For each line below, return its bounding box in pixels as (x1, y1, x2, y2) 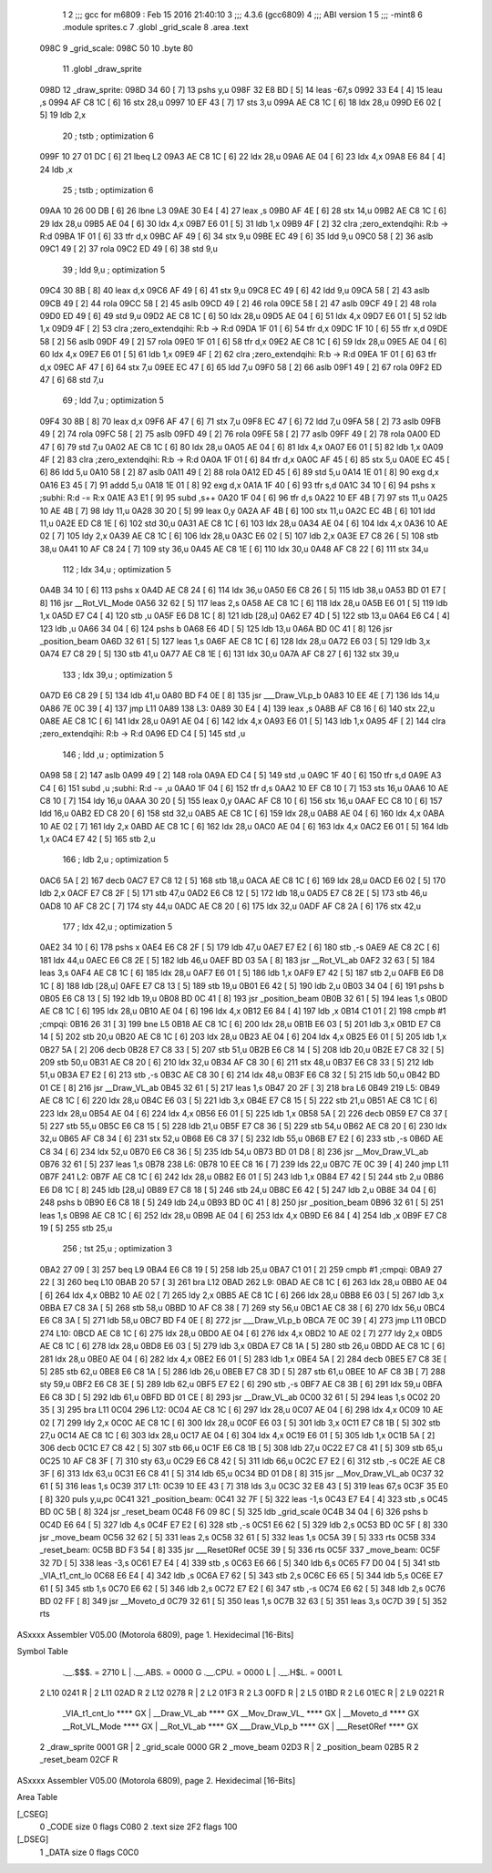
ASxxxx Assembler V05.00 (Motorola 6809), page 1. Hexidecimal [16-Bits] (16, 1629, 294, 1640)
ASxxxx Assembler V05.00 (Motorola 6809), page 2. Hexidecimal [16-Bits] (16, 1775, 296, 1786)
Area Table (16, 1792, 58, 1803)
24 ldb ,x (39, 164, 73, 175)
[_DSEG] (16, 1834, 49, 1845)
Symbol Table (16, 1646, 68, 1657)
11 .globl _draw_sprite (62, 64, 142, 75)
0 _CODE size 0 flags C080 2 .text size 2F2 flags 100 (39, 1821, 238, 1832)
